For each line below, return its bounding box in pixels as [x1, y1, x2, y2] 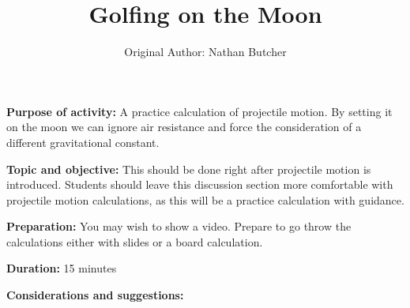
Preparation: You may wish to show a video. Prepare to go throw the [6, 218, 352, 235]
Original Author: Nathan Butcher [124, 43, 287, 60]
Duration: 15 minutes [6, 260, 117, 276]
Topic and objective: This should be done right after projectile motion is [6, 160, 371, 177]
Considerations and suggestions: [6, 287, 184, 303]
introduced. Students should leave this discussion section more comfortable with [6, 176, 393, 193]
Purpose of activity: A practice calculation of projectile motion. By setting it [6, 103, 393, 119]
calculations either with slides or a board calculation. [6, 233, 263, 250]
